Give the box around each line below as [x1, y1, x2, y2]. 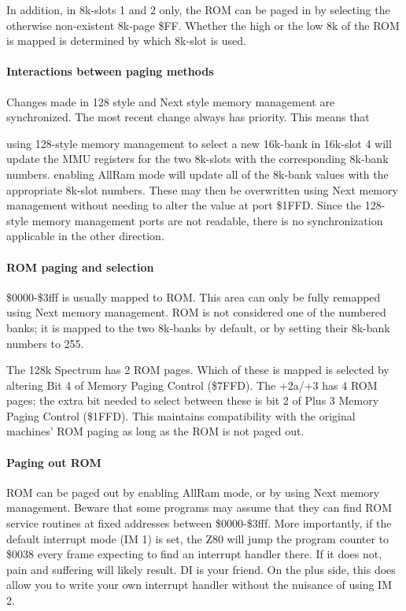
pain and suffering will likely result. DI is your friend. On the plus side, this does [6, 561, 396, 577]
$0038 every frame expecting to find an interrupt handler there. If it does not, [6, 546, 382, 562]
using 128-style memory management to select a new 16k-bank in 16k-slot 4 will [6, 135, 392, 151]
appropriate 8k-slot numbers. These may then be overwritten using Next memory [6, 181, 398, 198]
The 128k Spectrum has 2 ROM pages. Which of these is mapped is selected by [6, 361, 389, 378]
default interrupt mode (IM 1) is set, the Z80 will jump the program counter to [6, 530, 389, 546]
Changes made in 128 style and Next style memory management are [6, 93, 335, 109]
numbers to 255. [6, 335, 84, 351]
